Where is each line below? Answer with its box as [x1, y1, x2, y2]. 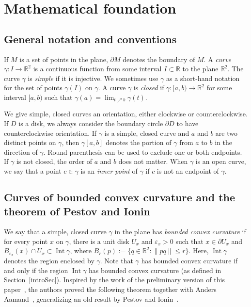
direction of [4, 146, 38, 157]
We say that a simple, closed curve [4, 226, 107, 237]
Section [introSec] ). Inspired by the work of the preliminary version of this [4, 275, 225, 285]
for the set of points [4, 82, 63, 93]
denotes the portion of [106, 137, 172, 147]
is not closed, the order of [16, 156, 93, 166]
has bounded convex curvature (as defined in [88, 265, 221, 275]
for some [206, 82, 232, 93]
